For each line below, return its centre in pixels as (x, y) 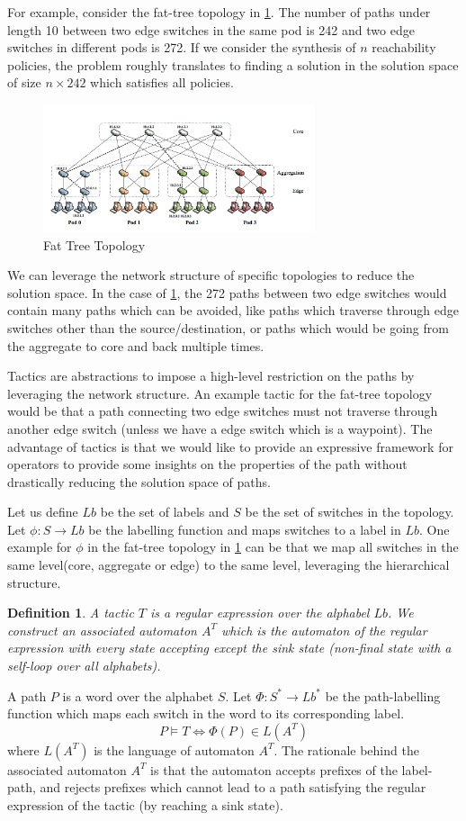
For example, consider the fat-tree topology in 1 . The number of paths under (219, 12)
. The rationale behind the (346, 749)
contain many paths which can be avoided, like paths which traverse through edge (233, 310)
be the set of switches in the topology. (349, 512)
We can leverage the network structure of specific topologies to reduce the (211, 275)
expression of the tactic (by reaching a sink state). (145, 805)
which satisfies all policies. (162, 82)
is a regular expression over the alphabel (260, 613)
